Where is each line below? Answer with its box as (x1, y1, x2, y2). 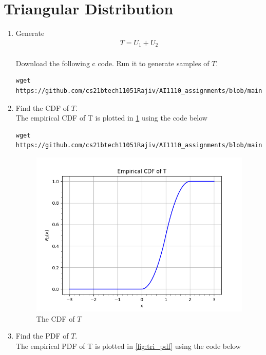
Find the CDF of (15, 102, 69, 113)
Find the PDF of (15, 330, 69, 341)
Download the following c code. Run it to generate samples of (15, 57, 210, 68)
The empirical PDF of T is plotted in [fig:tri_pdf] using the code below (15, 340, 241, 351)
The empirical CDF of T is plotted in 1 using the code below (15, 112, 207, 123)
